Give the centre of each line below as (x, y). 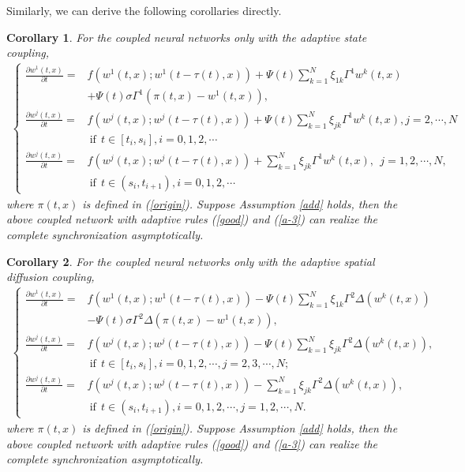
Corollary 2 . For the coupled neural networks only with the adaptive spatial (191, 261)
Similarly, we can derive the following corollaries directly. (144, 10)
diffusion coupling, (51, 277)
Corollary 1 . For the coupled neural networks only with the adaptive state (187, 37)
